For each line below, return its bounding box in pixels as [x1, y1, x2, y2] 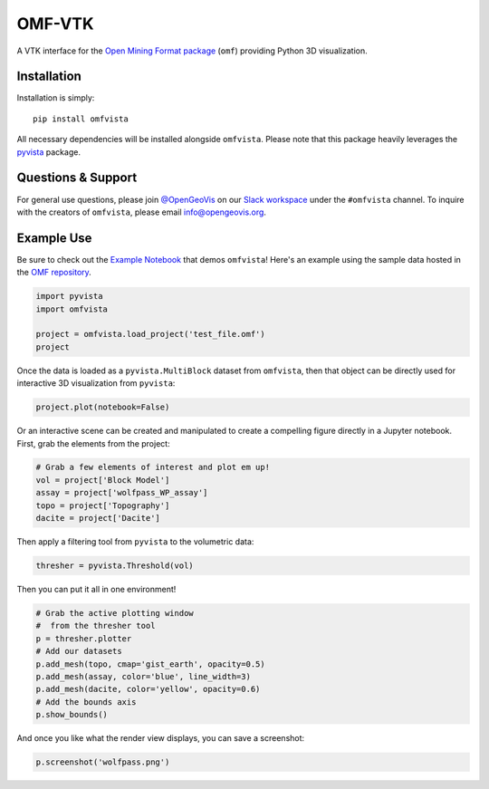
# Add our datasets [35, 646, 122, 657]
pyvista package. [16, 146, 81, 158]
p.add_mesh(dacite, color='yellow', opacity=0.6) [35, 684, 261, 695]
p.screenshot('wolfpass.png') [35, 757, 170, 767]
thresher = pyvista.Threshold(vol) [35, 561, 194, 571]
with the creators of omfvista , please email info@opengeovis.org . [16, 207, 267, 217]
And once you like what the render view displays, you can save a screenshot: [16, 733, 305, 744]
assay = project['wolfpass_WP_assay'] [35, 487, 208, 498]
